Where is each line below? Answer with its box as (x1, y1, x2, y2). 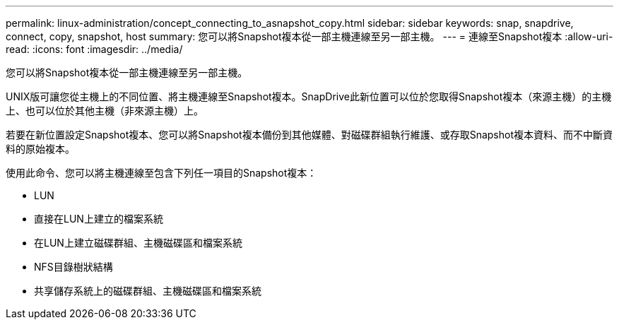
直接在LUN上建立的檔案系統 (34, 213, 163, 225)
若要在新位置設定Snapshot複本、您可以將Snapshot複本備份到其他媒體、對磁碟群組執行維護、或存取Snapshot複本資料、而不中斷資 (6, 129, 613, 141)
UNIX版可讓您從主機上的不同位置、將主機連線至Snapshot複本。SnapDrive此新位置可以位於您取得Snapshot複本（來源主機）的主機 (6, 90, 612, 102)
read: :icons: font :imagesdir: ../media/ (6, 43, 183, 55)
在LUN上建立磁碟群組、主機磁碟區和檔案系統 (34, 237, 242, 249)
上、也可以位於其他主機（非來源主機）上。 (6, 105, 204, 117)
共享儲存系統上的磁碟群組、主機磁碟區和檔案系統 (34, 285, 261, 297)
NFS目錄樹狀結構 (34, 261, 113, 273)
